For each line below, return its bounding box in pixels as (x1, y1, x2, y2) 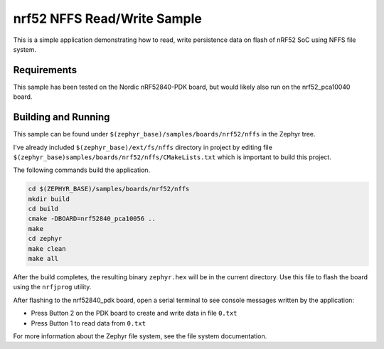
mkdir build (28, 195, 70, 203)
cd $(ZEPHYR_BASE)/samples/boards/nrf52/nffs (28, 185, 190, 193)
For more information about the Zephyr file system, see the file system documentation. (13, 331, 267, 340)
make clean (28, 245, 66, 252)
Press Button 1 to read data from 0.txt (31, 318, 146, 327)
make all (28, 254, 59, 263)
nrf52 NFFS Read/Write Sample (13, 11, 202, 26)
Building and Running (13, 111, 110, 124)
